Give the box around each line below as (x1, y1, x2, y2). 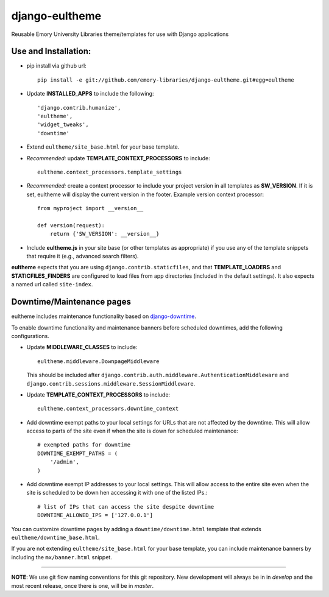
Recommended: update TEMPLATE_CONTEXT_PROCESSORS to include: (26, 154, 210, 161)
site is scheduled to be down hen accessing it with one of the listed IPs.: (26, 489, 208, 496)
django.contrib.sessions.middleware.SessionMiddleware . (26, 380, 196, 387)
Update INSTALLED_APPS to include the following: (26, 90, 155, 97)
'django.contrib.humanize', (37, 104, 121, 111)
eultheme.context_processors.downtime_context (37, 405, 179, 412)
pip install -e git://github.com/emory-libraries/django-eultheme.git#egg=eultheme (37, 76, 295, 83)
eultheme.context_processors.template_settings (37, 168, 182, 175)
